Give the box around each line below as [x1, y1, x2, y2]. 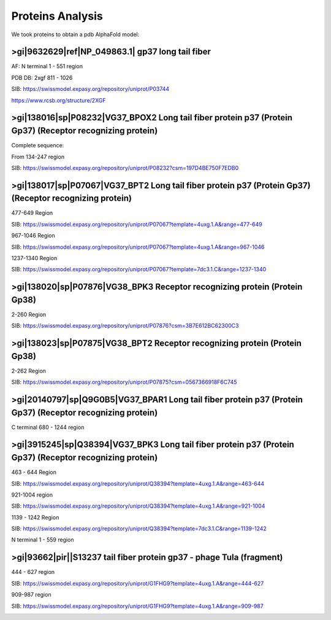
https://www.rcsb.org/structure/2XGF [11, 96, 106, 104]
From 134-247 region [11, 153, 64, 160]
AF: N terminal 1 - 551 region [11, 63, 83, 70]
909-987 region [11, 591, 51, 599]
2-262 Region [11, 367, 46, 374]
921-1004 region [11, 491, 53, 498]
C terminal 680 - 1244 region [11, 424, 85, 431]
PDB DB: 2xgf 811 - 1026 [11, 74, 73, 81]
